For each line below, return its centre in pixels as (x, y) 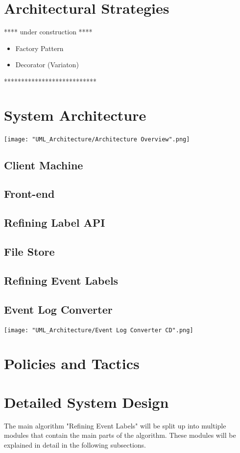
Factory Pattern (39, 48)
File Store (29, 252)
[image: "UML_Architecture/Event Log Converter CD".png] (99, 331)
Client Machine (44, 165)
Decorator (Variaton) (47, 65)
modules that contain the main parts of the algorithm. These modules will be (120, 435)
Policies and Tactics (72, 363)
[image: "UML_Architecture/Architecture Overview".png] (97, 139)
